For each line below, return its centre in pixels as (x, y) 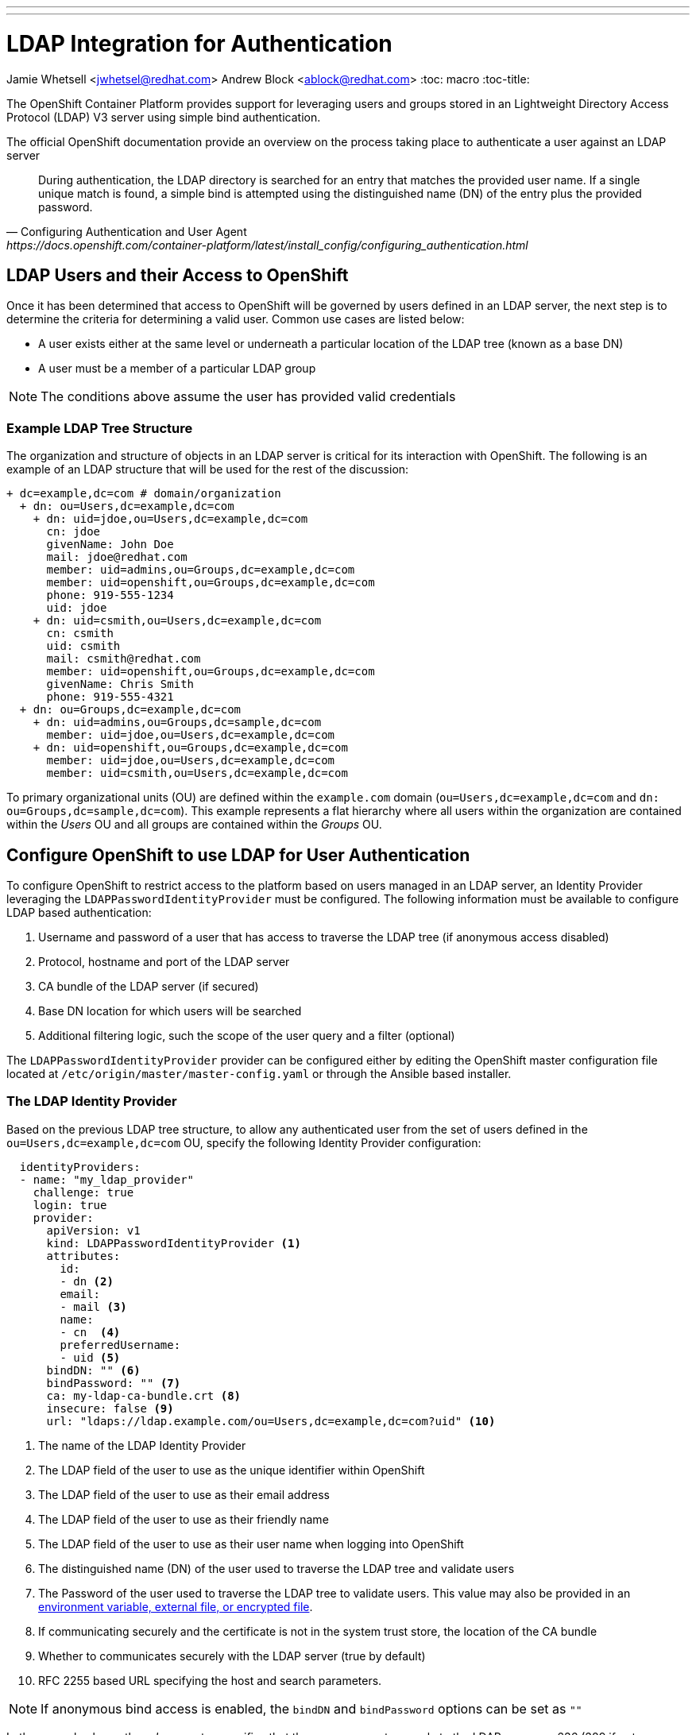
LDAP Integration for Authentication (199, 43)
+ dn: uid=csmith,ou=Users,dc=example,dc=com (177, 621)
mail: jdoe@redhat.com (117, 557)
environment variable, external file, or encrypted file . (176, 1606)
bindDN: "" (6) (93, 1370)
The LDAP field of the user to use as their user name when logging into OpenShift (251, 1544)
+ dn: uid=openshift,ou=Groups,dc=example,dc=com (190, 748)
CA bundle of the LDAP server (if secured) (149, 986)
